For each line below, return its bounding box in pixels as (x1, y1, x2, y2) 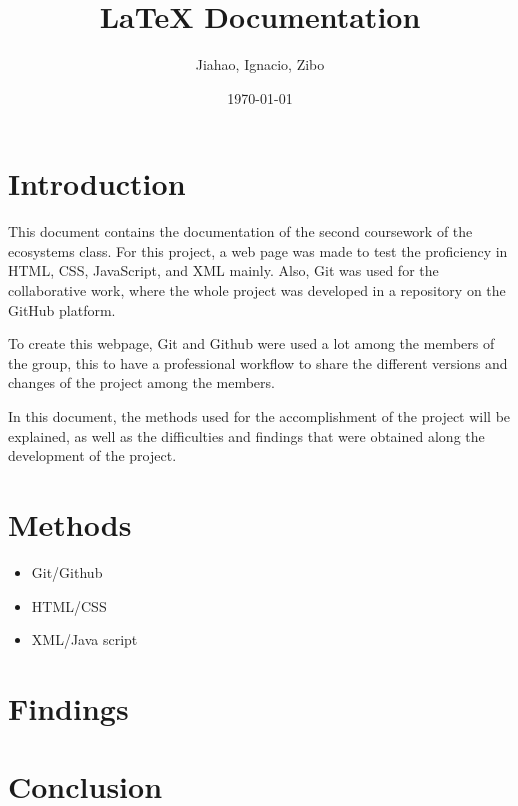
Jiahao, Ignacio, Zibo (195, 54, 325, 75)
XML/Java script (31, 629, 138, 650)
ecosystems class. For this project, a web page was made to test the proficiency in (8, 240, 508, 261)
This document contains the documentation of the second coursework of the (8, 221, 473, 242)
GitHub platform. (8, 299, 116, 320)
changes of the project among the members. (8, 372, 275, 393)
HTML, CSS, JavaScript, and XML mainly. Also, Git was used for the (8, 260, 439, 281)
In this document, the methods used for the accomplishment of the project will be (8, 406, 511, 426)
